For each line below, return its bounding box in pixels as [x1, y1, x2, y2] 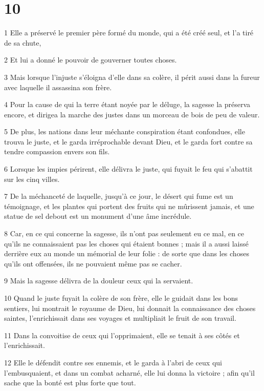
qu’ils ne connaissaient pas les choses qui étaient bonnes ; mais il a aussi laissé [4, 238, 249, 249]
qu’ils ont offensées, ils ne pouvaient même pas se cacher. [4, 258, 182, 269]
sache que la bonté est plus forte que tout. [4, 377, 136, 388]
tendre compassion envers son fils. [4, 146, 110, 157]
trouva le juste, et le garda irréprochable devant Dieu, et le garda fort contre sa [4, 136, 253, 147]
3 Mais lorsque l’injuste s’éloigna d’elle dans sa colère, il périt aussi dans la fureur [4, 71, 260, 82]
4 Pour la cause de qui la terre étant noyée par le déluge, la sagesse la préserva [4, 99, 251, 110]
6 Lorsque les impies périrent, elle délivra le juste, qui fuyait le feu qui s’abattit [4, 163, 253, 174]
